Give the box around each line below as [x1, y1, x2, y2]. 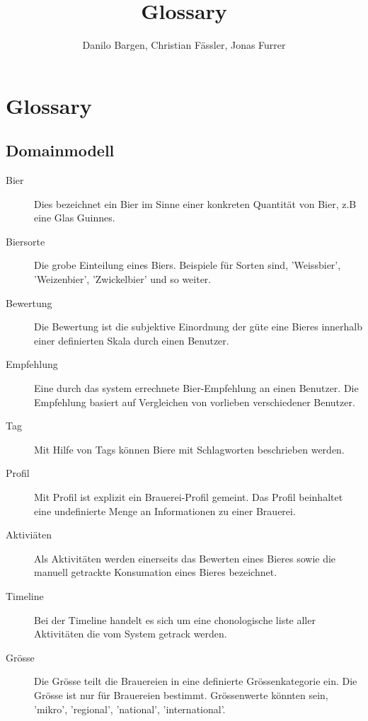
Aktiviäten [6, 527, 52, 542]
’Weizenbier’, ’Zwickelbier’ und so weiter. [34, 272, 212, 287]
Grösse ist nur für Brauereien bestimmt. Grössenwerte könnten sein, [34, 687, 328, 702]
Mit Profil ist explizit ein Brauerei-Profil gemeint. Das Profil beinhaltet [34, 490, 343, 504]
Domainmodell [6, 139, 115, 161]
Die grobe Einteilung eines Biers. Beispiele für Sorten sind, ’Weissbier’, [34, 258, 341, 272]
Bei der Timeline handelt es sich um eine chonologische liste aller [34, 612, 316, 627]
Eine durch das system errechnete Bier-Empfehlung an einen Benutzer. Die [34, 381, 359, 396]
